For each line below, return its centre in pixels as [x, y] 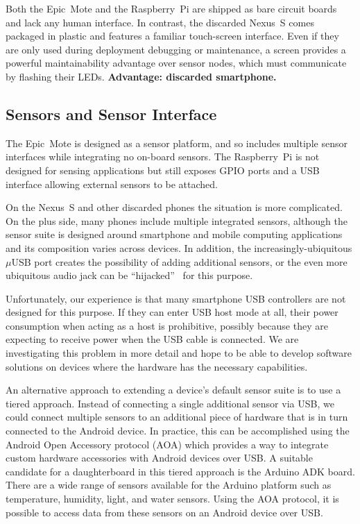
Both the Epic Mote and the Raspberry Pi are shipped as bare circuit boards [171, 8]
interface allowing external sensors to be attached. [112, 184]
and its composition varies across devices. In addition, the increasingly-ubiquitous [179, 247]
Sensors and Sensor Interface [111, 113]
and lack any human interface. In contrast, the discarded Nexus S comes [160, 22]
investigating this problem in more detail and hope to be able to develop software [179, 353]
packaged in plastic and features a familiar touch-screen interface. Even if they [172, 36]
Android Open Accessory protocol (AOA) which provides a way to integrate [167, 444]
